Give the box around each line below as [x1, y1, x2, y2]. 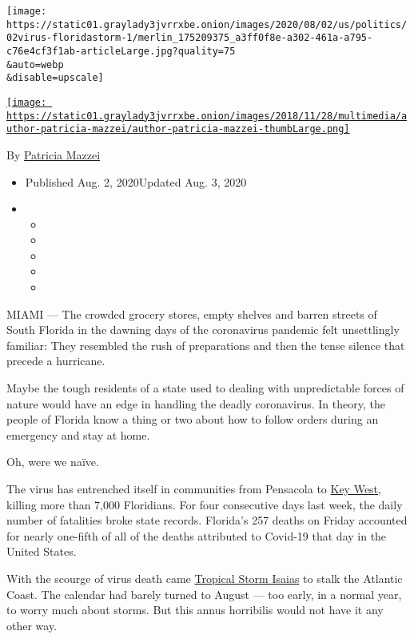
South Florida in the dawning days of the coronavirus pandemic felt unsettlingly [6, 321, 400, 338]
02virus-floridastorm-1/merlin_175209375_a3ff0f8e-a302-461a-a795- [6, 32, 373, 44]
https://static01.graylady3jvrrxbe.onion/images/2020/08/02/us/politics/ [6, 18, 408, 30]
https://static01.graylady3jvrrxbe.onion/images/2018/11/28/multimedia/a [6, 110, 408, 122]
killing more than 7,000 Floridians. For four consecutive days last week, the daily [6, 496, 403, 512]
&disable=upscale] [6, 72, 104, 84]
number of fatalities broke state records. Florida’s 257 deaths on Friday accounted [6, 512, 408, 528]
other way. [6, 617, 58, 633]
